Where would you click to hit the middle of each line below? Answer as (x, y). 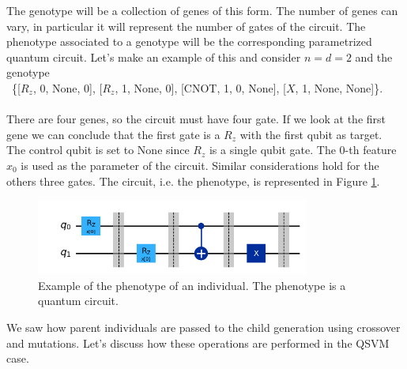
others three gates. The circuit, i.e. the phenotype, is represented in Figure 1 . (193, 181)
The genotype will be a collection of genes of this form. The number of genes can (202, 10)
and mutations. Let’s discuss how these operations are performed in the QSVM (198, 343)
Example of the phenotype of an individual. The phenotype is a (192, 285)
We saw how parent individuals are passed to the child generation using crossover (203, 328)
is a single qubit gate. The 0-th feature (303, 150)
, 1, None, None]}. (339, 87)
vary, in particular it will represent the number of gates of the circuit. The (186, 26)
